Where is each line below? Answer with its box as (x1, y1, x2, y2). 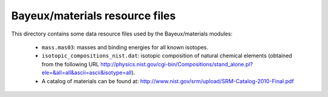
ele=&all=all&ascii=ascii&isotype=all (41, 69, 132, 77)
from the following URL (41, 60, 100, 67)
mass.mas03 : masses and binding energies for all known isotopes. (41, 43, 209, 51)
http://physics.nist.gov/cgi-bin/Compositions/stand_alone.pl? (100, 60, 253, 67)
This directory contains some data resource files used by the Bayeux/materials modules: (11, 30, 233, 37)
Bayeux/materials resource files (11, 9, 176, 22)
